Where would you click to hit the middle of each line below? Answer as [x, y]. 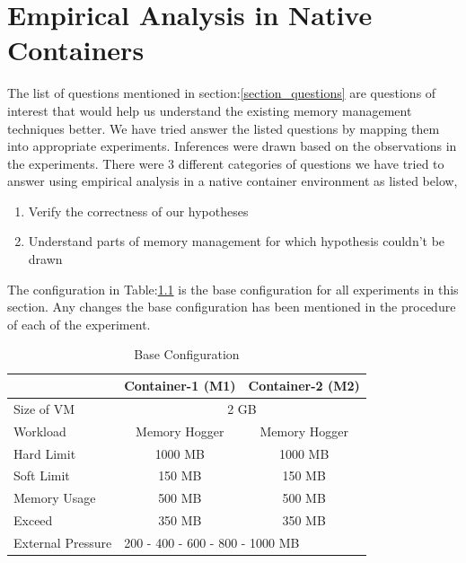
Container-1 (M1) [180, 386]
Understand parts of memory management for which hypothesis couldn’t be [237, 241]
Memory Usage [55, 498]
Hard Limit [45, 453]
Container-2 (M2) [304, 386]
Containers [76, 50]
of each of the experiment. [79, 324]
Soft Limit [42, 475]
